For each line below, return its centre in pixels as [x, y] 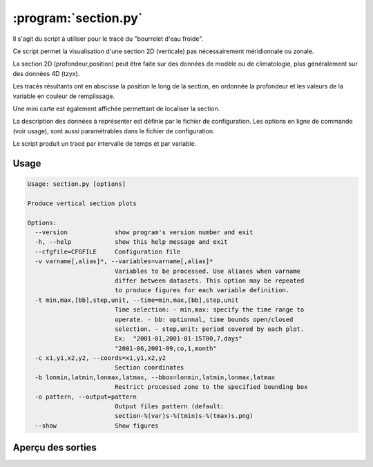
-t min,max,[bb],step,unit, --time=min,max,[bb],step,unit [137, 300]
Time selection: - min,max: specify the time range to [209, 310]
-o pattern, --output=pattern [86, 397]
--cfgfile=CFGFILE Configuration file [108, 251]
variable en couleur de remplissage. [64, 96]
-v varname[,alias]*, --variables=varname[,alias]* [124, 261]
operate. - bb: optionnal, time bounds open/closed [204, 319]
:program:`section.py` [78, 18]
